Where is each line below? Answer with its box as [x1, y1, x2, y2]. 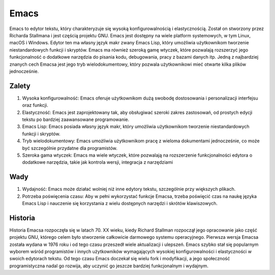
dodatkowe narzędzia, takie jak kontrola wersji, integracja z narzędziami [22, 159, 173, 165]
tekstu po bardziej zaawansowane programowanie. [22, 116, 129, 122]
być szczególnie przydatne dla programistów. [22, 145, 118, 151]
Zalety [9, 82, 31, 90]
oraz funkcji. [22, 102, 48, 108]
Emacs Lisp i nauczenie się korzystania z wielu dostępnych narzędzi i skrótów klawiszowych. [22, 201, 218, 206]
